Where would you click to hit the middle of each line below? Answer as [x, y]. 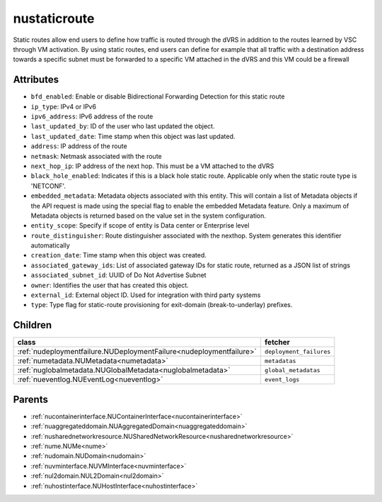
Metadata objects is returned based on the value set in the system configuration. [149, 216]
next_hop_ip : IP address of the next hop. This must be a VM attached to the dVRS [152, 166]
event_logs [282, 379]
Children [33, 325]
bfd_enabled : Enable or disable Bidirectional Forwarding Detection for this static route [158, 96]
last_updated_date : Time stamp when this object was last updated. [133, 136]
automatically [50, 245]
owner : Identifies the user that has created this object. [110, 285]
